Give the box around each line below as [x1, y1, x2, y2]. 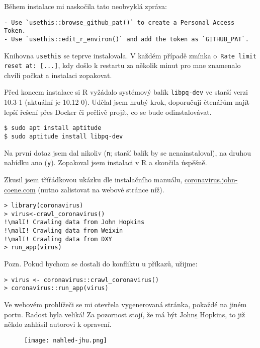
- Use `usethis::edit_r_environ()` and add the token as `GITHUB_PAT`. [4, 35, 249, 43]
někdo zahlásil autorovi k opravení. [4, 319, 112, 329]
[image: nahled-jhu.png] [24, 336, 107, 344]
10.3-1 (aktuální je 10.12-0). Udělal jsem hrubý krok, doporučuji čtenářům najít [4, 97, 249, 107]
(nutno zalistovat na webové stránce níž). [38, 184, 164, 194]
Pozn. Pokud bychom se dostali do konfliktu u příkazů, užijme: [4, 258, 198, 269]
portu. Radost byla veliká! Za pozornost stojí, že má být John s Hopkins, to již [4, 309, 245, 319]
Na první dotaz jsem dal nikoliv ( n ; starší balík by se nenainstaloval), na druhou [4, 147, 251, 158]
